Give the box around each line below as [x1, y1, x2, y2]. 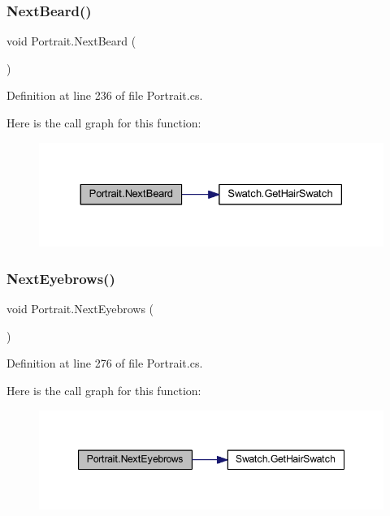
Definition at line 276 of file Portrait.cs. [6, 355, 203, 372]
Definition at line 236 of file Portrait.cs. [6, 87, 203, 104]
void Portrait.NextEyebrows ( [6, 300, 154, 317]
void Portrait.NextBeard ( [6, 32, 136, 49]
